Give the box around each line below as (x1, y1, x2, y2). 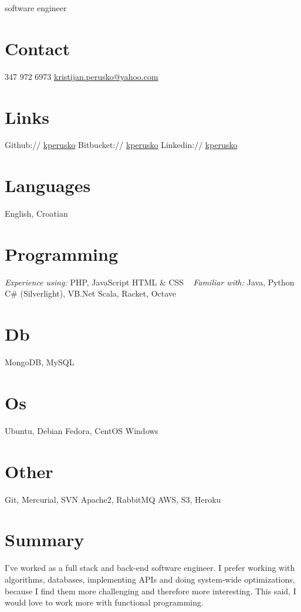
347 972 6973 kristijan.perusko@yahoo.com (5, 70, 158, 82)
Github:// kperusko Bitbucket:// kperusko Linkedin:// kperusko (5, 139, 238, 151)
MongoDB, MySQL (5, 356, 75, 368)
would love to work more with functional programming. (5, 596, 204, 608)
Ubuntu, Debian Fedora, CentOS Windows (5, 424, 158, 436)
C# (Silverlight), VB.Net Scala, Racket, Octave (5, 287, 177, 300)
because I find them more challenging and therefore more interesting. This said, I (5, 584, 296, 597)
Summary (5, 527, 84, 552)
